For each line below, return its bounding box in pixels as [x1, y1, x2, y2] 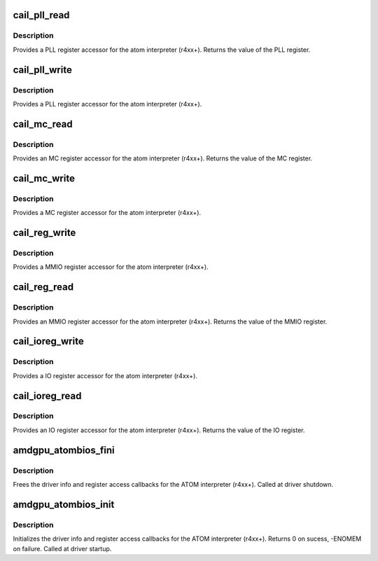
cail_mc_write [13, 172, 75, 184]
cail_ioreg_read [13, 389, 82, 402]
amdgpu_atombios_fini [13, 444, 115, 456]
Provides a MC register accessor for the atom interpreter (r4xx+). [13, 209, 202, 217]
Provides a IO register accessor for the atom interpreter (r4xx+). [13, 371, 197, 380]
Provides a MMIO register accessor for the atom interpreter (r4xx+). [13, 263, 209, 271]
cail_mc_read [13, 118, 73, 130]
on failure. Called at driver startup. [13, 544, 112, 553]
